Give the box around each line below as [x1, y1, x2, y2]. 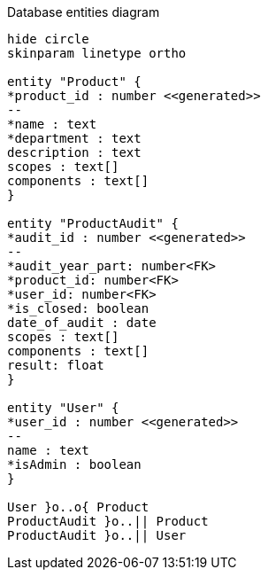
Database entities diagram [7, 4, 160, 19]
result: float [7, 358, 104, 372]
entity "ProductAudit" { [7, 216, 179, 230]
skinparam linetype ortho [7, 46, 187, 60]
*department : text [7, 131, 142, 145]
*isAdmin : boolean [7, 457, 142, 472]
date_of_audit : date [7, 316, 157, 330]
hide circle [7, 32, 89, 46]
